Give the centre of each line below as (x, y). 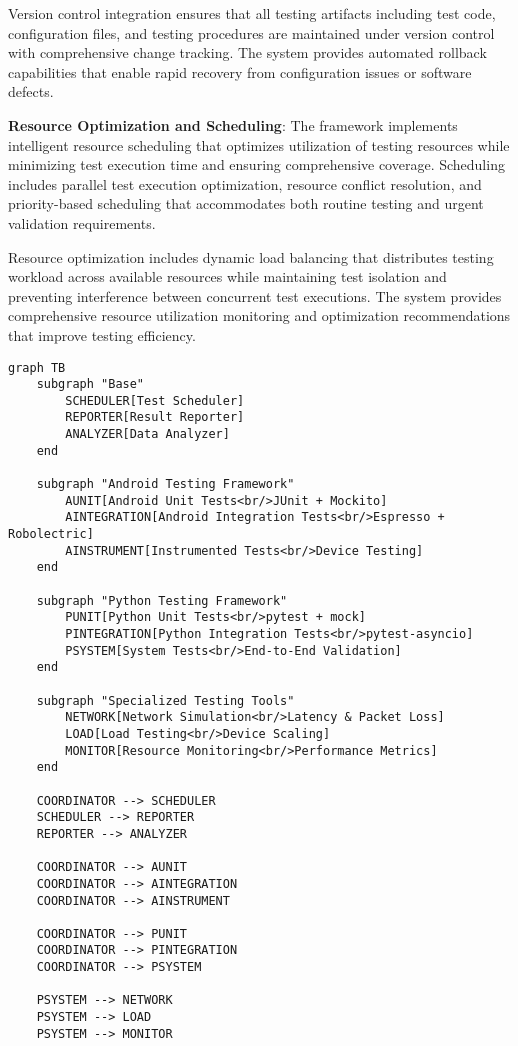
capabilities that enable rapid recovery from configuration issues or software (240, 71)
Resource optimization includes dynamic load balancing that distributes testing (251, 256)
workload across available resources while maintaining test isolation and (227, 276)
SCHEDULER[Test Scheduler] (155, 400)
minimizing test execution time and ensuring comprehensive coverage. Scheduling (256, 164)
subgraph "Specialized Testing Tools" (165, 700)
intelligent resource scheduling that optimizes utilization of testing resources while (259, 144)
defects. (31, 91)
